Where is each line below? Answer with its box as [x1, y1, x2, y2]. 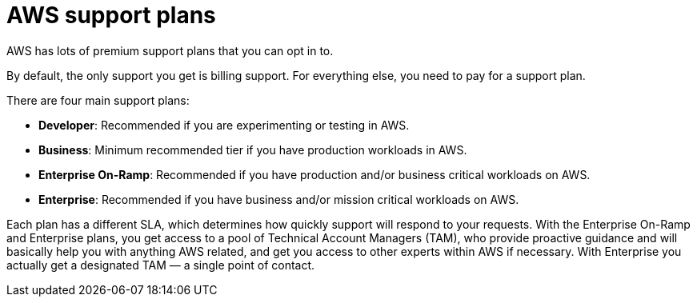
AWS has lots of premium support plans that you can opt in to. [6, 43, 334, 58]
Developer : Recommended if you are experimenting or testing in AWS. [38, 118, 410, 132]
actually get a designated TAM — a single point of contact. [6, 257, 315, 272]
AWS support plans [6, 2, 216, 29]
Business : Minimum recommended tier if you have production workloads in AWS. [38, 142, 467, 157]
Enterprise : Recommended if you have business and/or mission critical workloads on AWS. [38, 192, 519, 206]
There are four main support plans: [6, 93, 190, 107]
